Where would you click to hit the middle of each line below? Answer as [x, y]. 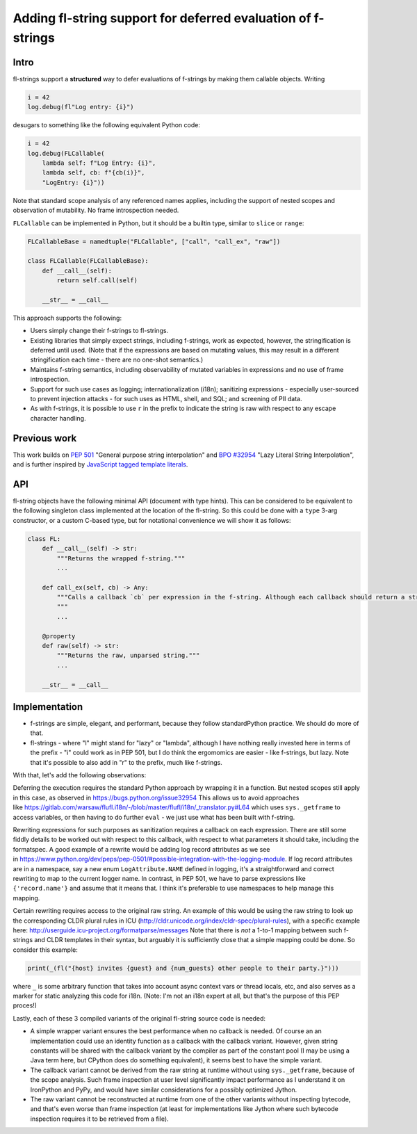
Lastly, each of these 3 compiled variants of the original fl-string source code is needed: [139, 1018]
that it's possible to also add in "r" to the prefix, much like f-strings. [126, 762]
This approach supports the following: [67, 318]
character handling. [58, 418]
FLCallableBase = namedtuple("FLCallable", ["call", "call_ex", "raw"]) [154, 241]
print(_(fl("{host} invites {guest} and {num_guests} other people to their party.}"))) [183, 968]
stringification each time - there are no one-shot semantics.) [117, 360]
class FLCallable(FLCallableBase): [88, 261]
